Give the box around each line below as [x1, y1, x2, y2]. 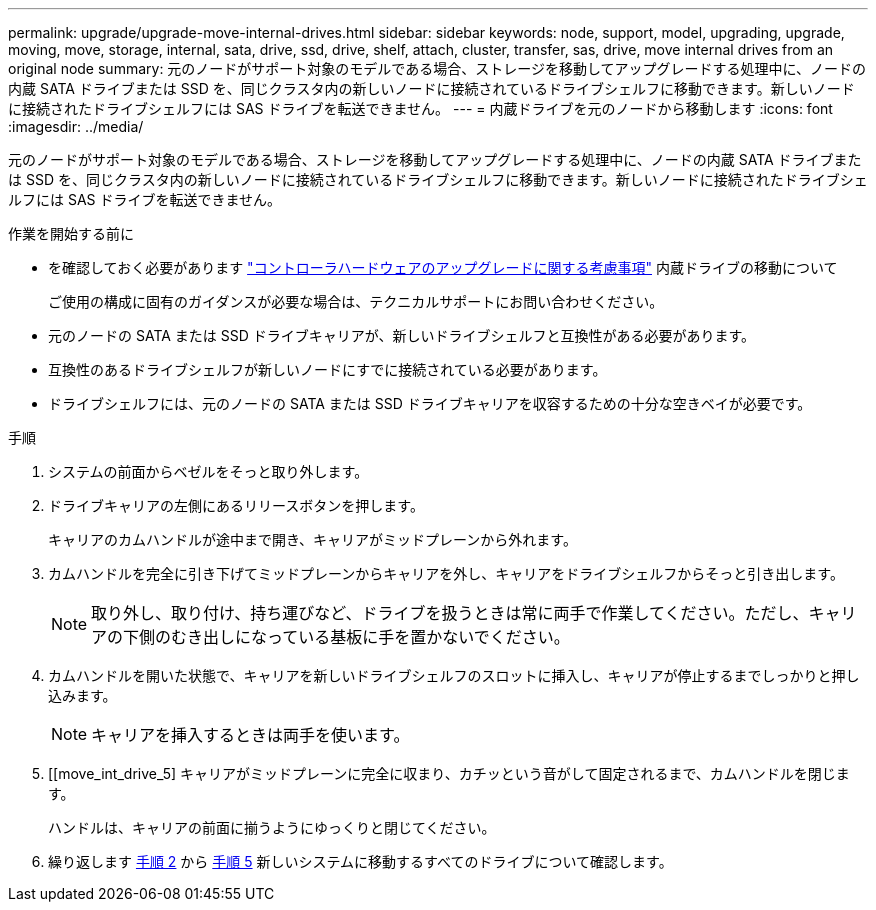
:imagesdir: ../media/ [8, 118, 144, 135]
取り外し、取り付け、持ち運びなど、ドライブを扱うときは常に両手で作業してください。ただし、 [91, 603, 809, 623]
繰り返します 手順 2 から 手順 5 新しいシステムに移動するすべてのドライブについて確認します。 [48, 853, 673, 870]
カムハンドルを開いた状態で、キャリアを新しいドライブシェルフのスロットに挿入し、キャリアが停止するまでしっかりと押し [48, 667, 860, 684]
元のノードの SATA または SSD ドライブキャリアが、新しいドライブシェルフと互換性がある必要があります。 [48, 327, 756, 344]
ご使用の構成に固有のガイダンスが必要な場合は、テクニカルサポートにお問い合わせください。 [48, 293, 664, 310]
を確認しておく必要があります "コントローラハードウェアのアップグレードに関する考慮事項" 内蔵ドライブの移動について [48, 259, 838, 276]
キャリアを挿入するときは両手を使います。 [91, 725, 410, 745]
